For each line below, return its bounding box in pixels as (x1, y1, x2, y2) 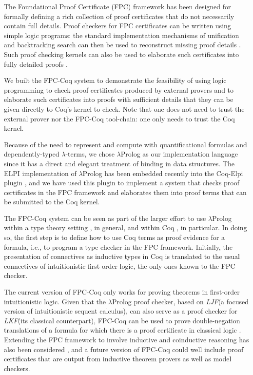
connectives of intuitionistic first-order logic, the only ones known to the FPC (4, 260, 235, 271)
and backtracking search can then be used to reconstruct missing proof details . (4, 39, 241, 50)
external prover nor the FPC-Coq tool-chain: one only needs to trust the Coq (4, 113, 235, 123)
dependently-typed (4, 149, 59, 159)
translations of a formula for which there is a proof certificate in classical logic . (4, 325, 241, 335)
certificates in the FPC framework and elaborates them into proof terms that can (4, 187, 247, 197)
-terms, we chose (65, 149, 115, 159)
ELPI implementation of (4, 168, 77, 178)
